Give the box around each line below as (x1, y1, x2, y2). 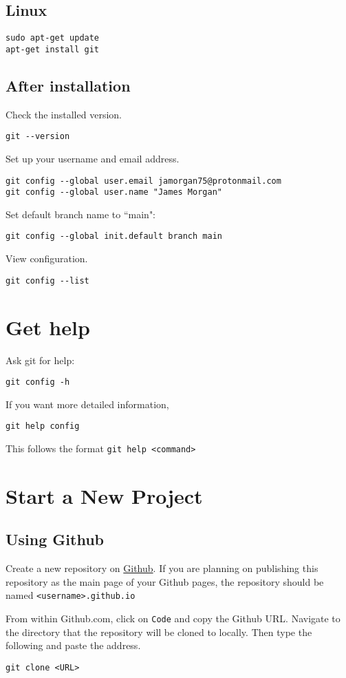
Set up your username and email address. (6, 151, 180, 165)
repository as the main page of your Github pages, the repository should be (6, 574, 324, 589)
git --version (6, 131, 70, 142)
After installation (6, 74, 131, 96)
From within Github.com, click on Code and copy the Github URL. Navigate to (6, 611, 340, 626)
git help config (6, 421, 80, 432)
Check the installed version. (6, 107, 122, 121)
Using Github (6, 529, 105, 550)
